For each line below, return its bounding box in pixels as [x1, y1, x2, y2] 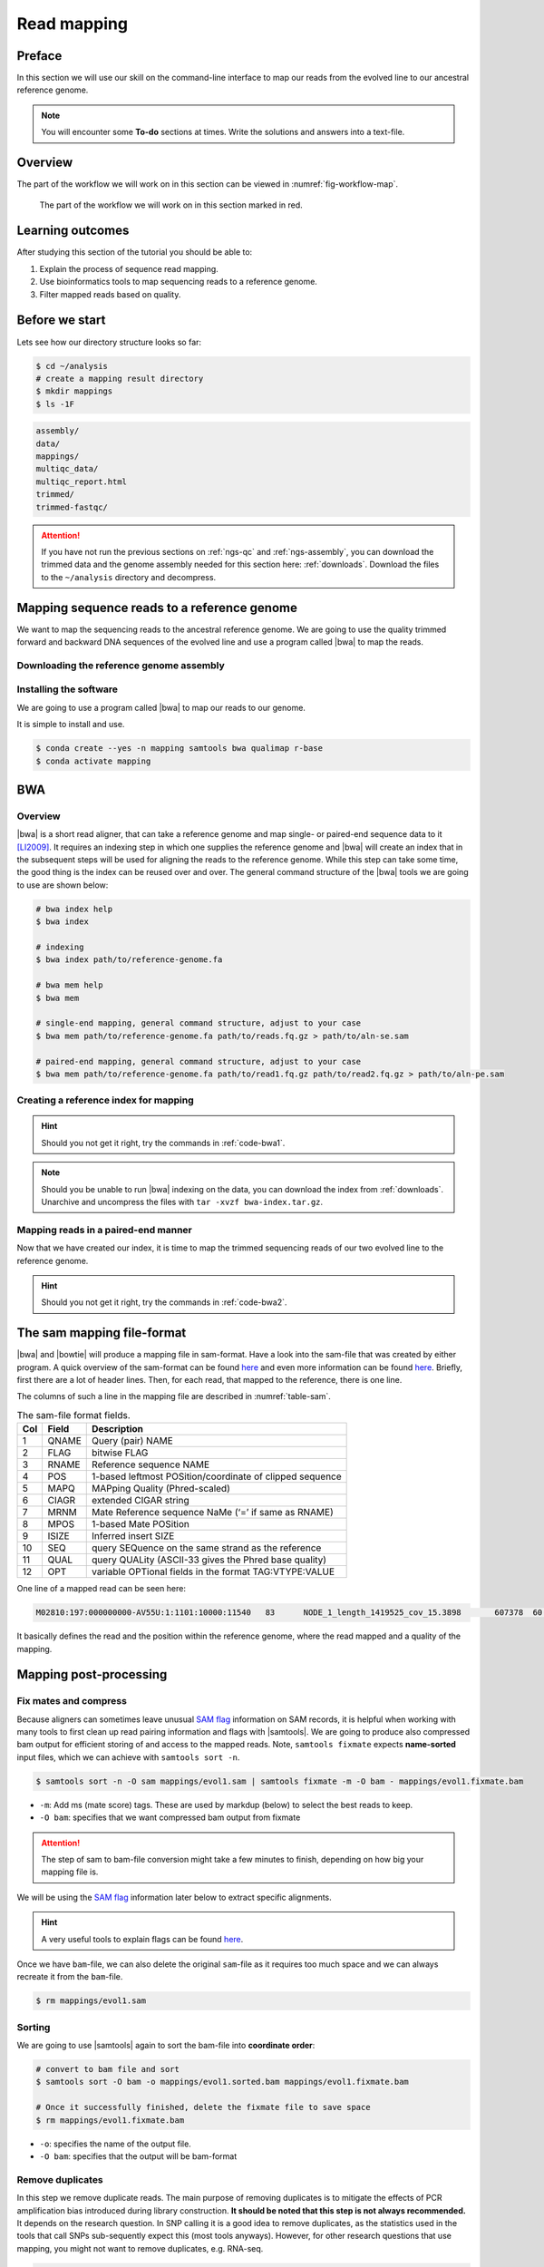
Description [92, 1423, 144, 1435]
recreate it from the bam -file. [16, 1971, 123, 1982]
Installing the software [16, 683, 118, 696]
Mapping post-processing [16, 1667, 168, 1682]
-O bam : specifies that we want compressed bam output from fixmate [39, 1812, 301, 1823]
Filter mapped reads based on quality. [39, 288, 181, 299]
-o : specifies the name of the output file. [39, 2138, 192, 2149]
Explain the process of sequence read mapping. [39, 263, 219, 274]
